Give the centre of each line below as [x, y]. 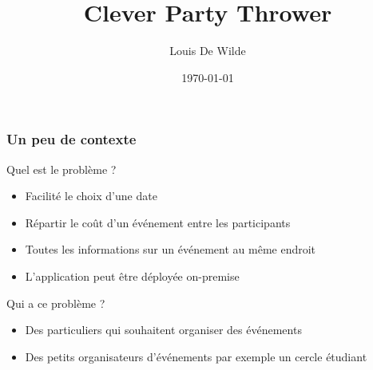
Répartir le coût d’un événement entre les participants [158, 222]
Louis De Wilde [208, 51]
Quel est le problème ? [62, 169]
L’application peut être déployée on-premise [132, 276]
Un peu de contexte [71, 139]
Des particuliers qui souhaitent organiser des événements [163, 330]
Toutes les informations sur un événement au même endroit [171, 249]
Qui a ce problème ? [56, 303]
